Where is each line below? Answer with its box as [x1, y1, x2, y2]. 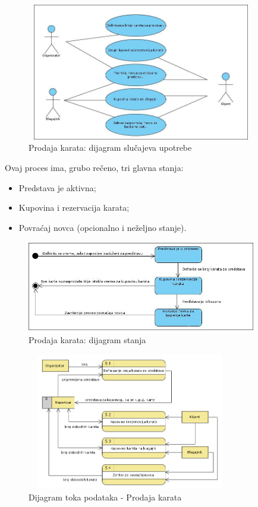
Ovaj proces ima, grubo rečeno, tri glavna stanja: [5, 161, 184, 173]
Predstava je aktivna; [18, 181, 96, 194]
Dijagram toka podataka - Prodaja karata [29, 491, 182, 503]
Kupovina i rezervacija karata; [18, 201, 130, 214]
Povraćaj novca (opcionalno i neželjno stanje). [18, 221, 187, 233]
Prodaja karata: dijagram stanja [29, 334, 146, 346]
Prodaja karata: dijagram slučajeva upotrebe [29, 141, 192, 154]
